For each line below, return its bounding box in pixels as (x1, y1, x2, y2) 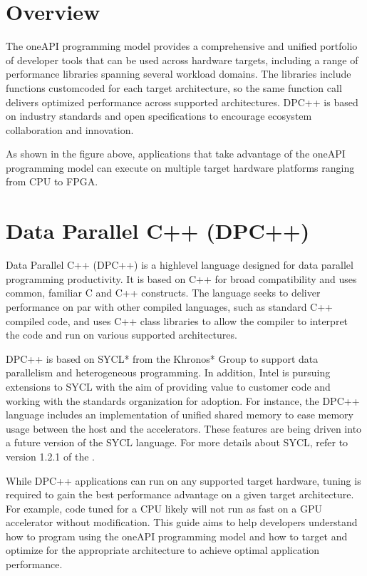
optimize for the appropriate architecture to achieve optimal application (6, 542, 320, 557)
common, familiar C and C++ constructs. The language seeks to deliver (6, 285, 321, 300)
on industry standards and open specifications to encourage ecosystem (6, 108, 312, 123)
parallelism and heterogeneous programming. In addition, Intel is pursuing (6, 365, 331, 380)
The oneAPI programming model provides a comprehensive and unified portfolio (6, 38, 358, 53)
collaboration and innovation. (6, 122, 134, 137)
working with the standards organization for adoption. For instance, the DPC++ (6, 393, 360, 408)
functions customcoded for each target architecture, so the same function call (6, 80, 342, 95)
